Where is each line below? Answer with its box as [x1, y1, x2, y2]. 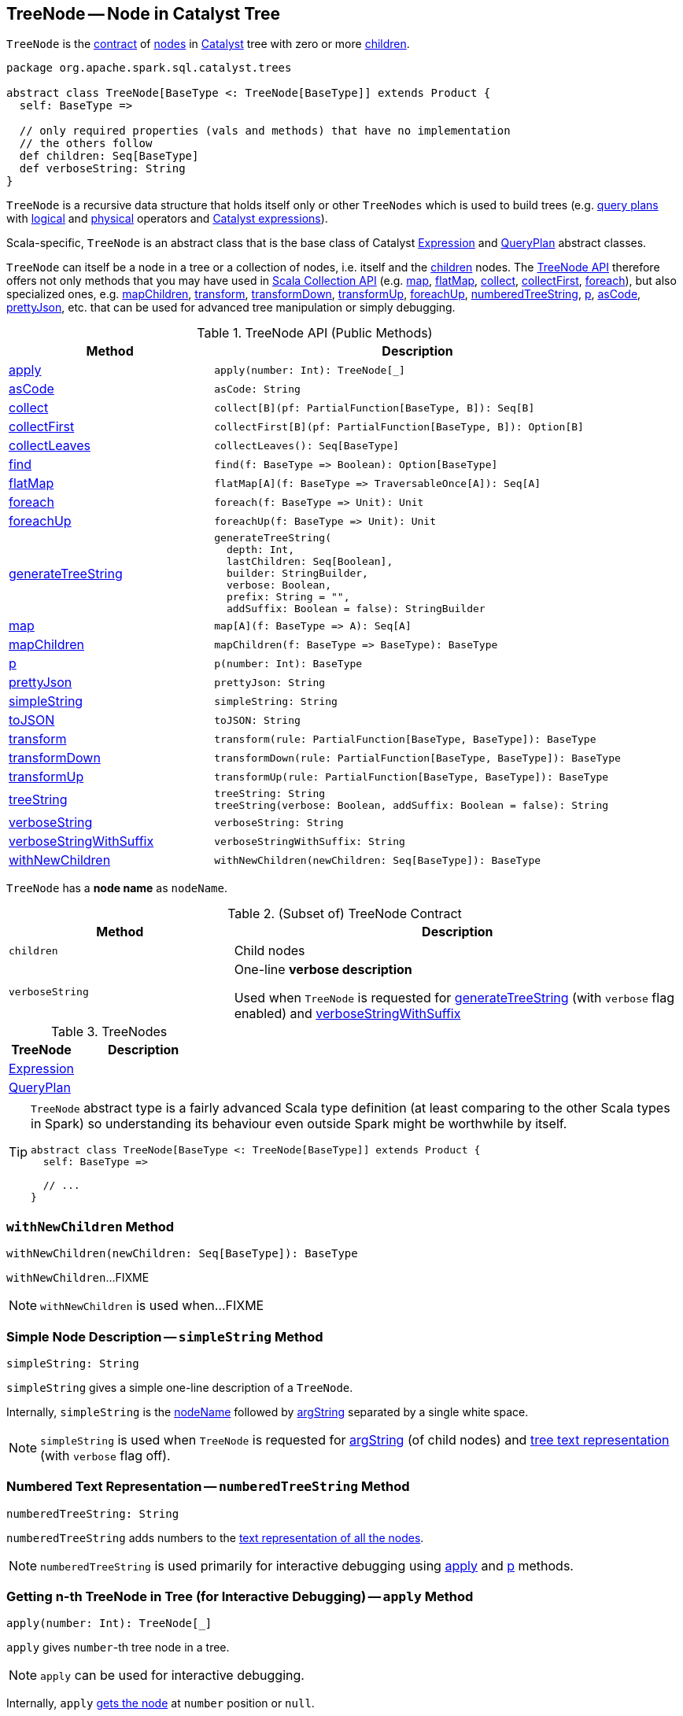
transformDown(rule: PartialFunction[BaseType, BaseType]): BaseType [214, 751, 621, 764]
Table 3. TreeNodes [50, 1024, 168, 1040]
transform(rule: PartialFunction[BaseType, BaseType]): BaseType [214, 733, 596, 745]
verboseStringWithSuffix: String [214, 835, 405, 847]
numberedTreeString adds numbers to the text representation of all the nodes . [6, 1530, 424, 1544]
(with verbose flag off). [40, 1447, 171, 1463]
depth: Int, [226, 544, 295, 556]
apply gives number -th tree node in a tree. [6, 1640, 230, 1655]
